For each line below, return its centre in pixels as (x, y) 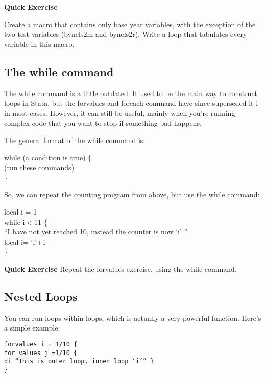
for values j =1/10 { (41, 353)
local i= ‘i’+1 (25, 241)
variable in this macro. (39, 44)
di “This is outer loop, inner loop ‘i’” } (79, 361)
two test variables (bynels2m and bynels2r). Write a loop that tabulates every (126, 34)
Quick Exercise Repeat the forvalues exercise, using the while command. (121, 268)
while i (15, 221)
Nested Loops (41, 296)
